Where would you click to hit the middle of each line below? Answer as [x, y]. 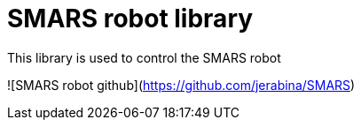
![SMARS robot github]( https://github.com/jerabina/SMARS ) [181, 85]
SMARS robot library [130, 19]
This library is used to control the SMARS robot [144, 57]
